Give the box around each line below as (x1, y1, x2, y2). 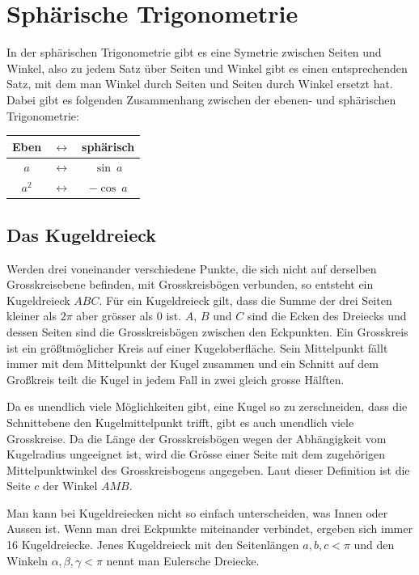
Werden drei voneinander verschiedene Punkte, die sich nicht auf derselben (6, 260, 377, 277)
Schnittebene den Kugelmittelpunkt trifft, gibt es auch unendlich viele (6, 413, 354, 430)
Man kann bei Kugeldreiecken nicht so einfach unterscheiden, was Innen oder (6, 504, 388, 521)
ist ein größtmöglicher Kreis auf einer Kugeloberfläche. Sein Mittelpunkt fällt (6, 339, 388, 356)
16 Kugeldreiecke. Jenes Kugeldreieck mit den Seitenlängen (6, 536, 299, 553)
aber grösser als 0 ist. (76, 307, 182, 324)
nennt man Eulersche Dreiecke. (106, 552, 260, 569)
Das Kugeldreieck (6, 222, 157, 247)
